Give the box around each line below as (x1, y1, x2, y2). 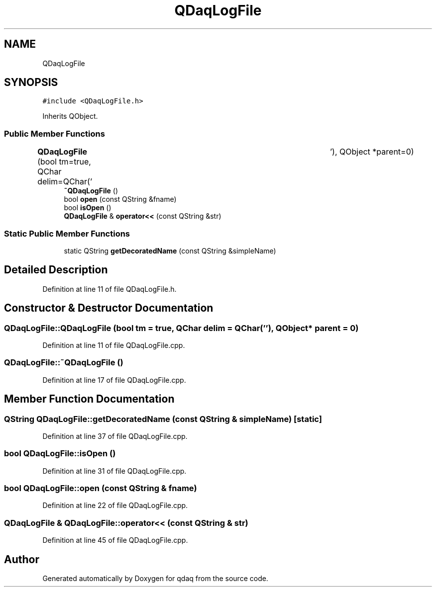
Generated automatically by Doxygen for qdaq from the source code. (42, 574, 268, 583)
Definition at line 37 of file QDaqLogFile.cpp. (42, 431, 188, 440)
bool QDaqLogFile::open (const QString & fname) (4, 483, 197, 494)
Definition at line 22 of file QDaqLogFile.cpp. (42, 501, 188, 510)
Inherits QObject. (42, 112, 98, 121)
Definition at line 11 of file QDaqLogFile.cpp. (42, 341, 185, 349)
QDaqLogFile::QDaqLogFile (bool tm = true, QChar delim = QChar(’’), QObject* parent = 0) (4, 323, 359, 333)
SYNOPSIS (4, 76, 58, 89)
